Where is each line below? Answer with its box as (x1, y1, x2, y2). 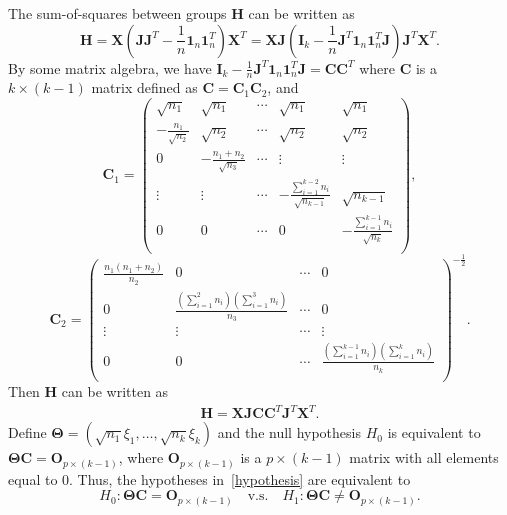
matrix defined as (91, 77, 198, 98)
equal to (8, 468, 58, 489)
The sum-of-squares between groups (8, 3, 227, 23)
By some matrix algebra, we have (8, 57, 212, 78)
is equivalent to (387, 422, 481, 443)
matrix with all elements (349, 447, 499, 468)
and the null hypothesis (217, 422, 361, 443)
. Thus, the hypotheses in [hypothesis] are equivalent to (69, 468, 411, 489)
